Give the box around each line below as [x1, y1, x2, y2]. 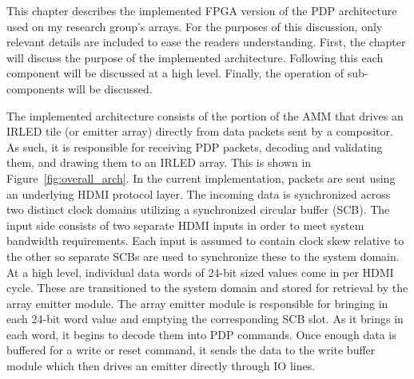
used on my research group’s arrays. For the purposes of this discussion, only [6, 18, 383, 34]
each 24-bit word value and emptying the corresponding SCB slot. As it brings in [6, 310, 404, 327]
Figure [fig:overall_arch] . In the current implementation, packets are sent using [6, 169, 396, 186]
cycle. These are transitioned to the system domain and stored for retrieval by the [6, 279, 408, 296]
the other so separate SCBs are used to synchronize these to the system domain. [6, 247, 400, 264]
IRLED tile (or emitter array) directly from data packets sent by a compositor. [6, 123, 393, 140]
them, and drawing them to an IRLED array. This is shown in [6, 154, 312, 171]
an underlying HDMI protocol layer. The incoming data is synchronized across [6, 185, 391, 202]
